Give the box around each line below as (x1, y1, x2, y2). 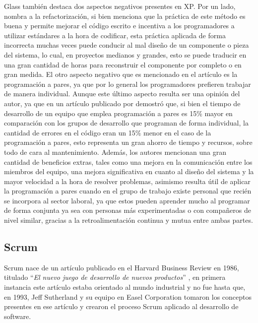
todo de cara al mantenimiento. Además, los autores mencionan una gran (4, 146, 226, 157)
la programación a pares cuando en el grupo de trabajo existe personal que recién (4, 186, 252, 196)
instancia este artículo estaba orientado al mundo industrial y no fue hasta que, (4, 282, 246, 292)
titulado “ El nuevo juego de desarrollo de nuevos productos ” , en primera (4, 272, 226, 282)
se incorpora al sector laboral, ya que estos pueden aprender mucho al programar (4, 195, 250, 205)
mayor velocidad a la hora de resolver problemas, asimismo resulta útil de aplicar (4, 176, 251, 186)
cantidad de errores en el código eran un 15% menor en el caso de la (4, 127, 211, 137)
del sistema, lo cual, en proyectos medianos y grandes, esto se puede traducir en (4, 49, 247, 60)
